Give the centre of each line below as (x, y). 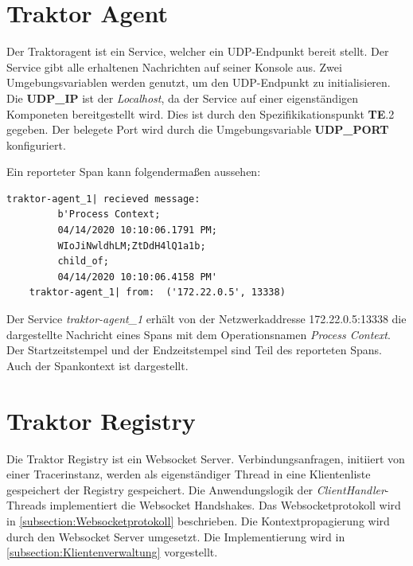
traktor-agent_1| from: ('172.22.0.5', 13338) (157, 293)
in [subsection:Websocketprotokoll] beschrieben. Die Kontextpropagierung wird (198, 520)
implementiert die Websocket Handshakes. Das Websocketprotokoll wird (225, 505)
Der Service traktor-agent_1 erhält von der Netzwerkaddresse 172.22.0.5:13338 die (206, 319)
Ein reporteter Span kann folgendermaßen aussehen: (134, 172)
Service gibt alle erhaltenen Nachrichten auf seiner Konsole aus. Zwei (174, 66)
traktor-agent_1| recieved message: (103, 199)
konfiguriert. (36, 144)
